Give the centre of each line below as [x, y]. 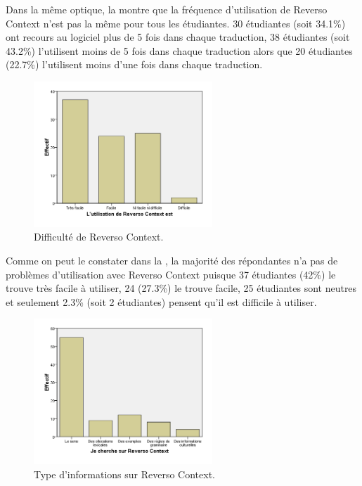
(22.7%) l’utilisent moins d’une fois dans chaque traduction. [134, 64]
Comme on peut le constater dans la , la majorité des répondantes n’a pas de [172, 261]
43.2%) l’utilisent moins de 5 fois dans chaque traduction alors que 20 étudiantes [179, 50]
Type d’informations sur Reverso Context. [124, 474]
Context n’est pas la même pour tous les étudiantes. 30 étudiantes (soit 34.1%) [176, 23]
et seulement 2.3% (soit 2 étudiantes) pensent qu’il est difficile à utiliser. [161, 301]
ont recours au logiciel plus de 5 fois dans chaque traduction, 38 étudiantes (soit [178, 37]
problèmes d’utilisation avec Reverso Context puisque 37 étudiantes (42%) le [171, 274]
